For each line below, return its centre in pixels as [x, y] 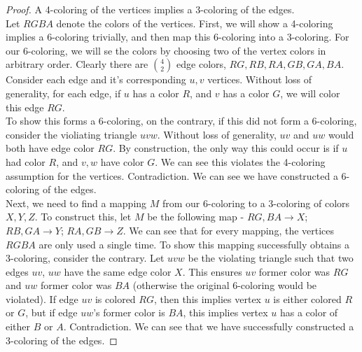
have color [122, 161]
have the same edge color [118, 271]
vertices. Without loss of [259, 79]
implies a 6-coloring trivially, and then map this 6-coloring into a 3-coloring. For [177, 37]
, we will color [310, 93]
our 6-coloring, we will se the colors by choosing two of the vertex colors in [166, 50]
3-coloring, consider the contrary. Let [85, 258]
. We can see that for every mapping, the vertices [229, 230]
